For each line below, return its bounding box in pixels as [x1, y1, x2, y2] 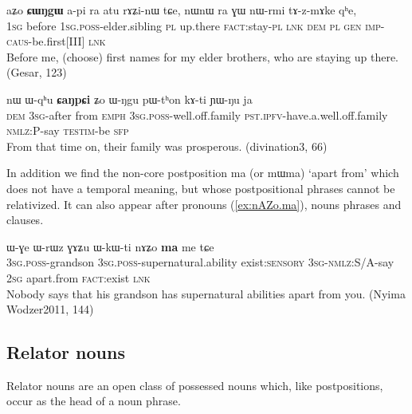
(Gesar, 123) [6, 64, 67, 81]
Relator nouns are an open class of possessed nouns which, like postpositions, [6, 377, 383, 393]
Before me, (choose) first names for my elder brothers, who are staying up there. [6, 48, 399, 65]
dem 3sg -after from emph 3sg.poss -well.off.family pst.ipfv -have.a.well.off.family [6, 106, 388, 123]
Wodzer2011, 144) [6, 301, 94, 317]
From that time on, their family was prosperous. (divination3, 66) [6, 137, 328, 154]
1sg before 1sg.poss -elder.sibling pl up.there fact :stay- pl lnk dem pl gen [6, 17, 362, 34]
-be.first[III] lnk [28, 33, 106, 49]
